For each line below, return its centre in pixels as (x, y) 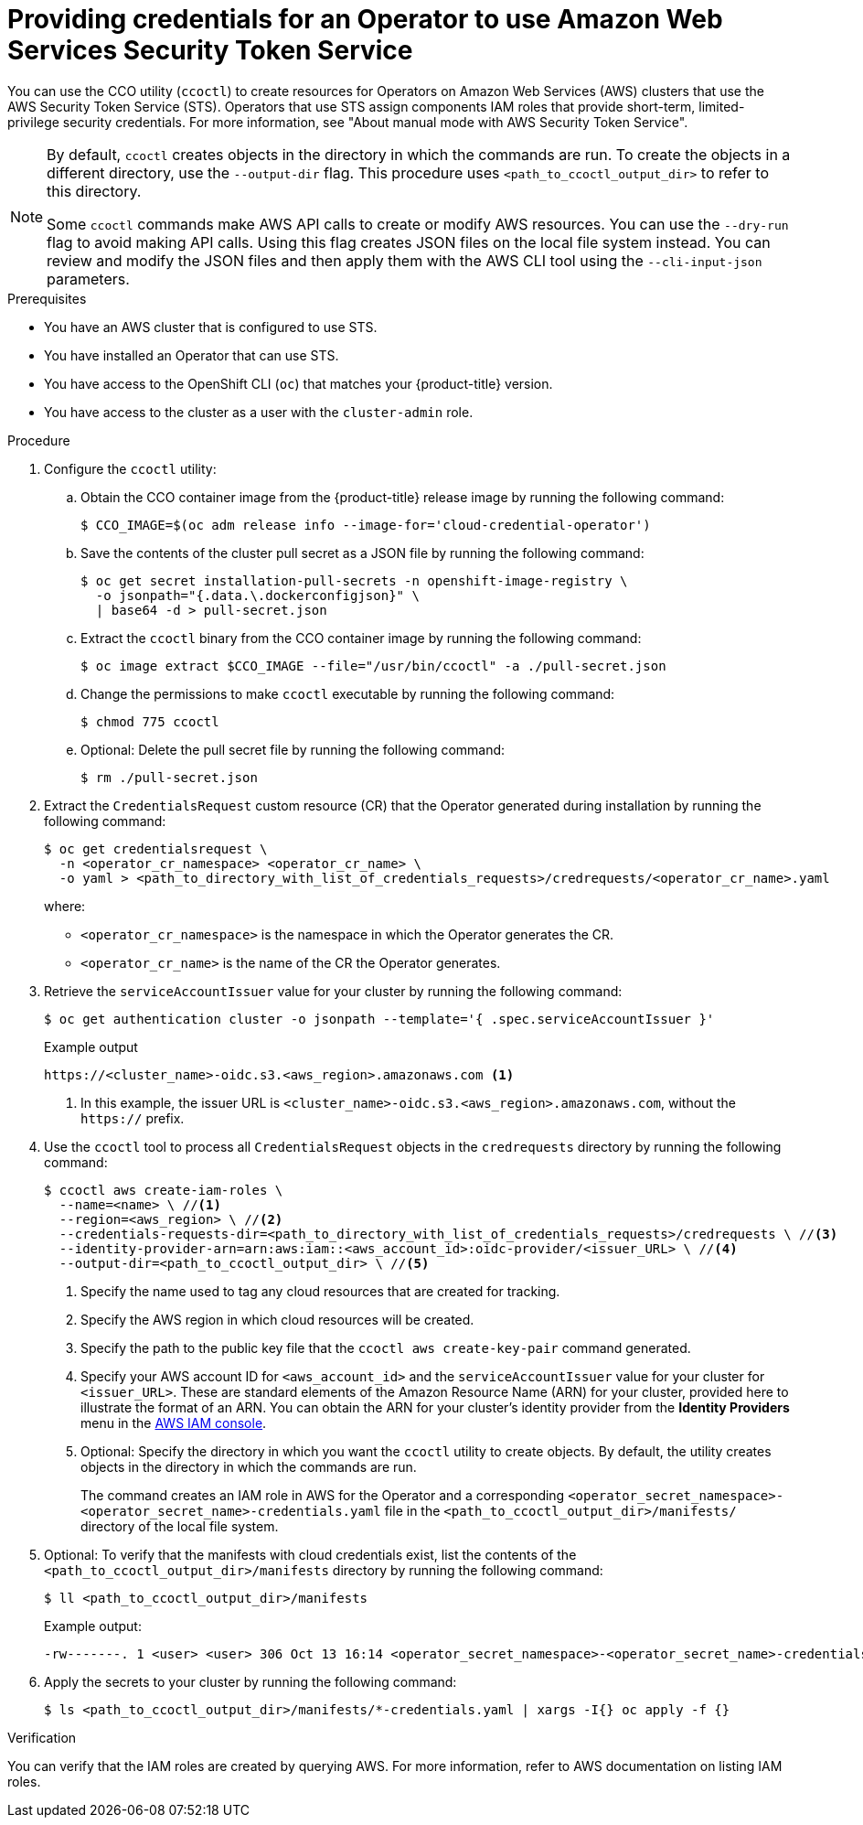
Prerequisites (47, 298)
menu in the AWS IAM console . (174, 1422)
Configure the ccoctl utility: (130, 468)
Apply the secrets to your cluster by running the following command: (250, 1681)
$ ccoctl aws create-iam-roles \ (164, 1190)
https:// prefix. (133, 1118)
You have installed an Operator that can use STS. (192, 355)
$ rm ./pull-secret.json (169, 777)
